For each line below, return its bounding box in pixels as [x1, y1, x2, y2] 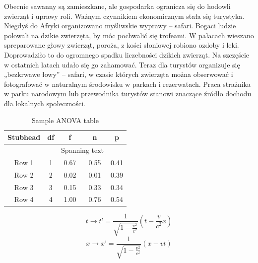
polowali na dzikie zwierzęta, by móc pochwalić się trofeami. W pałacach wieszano [4, 30, 254, 40]
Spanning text [61, 144, 104, 155]
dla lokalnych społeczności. [4, 98, 85, 108]
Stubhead [7, 132, 41, 142]
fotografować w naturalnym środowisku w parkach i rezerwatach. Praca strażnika [4, 78, 251, 89]
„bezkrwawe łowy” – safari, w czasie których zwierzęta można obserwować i [4, 69, 233, 79]
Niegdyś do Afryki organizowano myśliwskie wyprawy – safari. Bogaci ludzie [4, 20, 236, 31]
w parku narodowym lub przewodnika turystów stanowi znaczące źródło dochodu [4, 88, 252, 99]
